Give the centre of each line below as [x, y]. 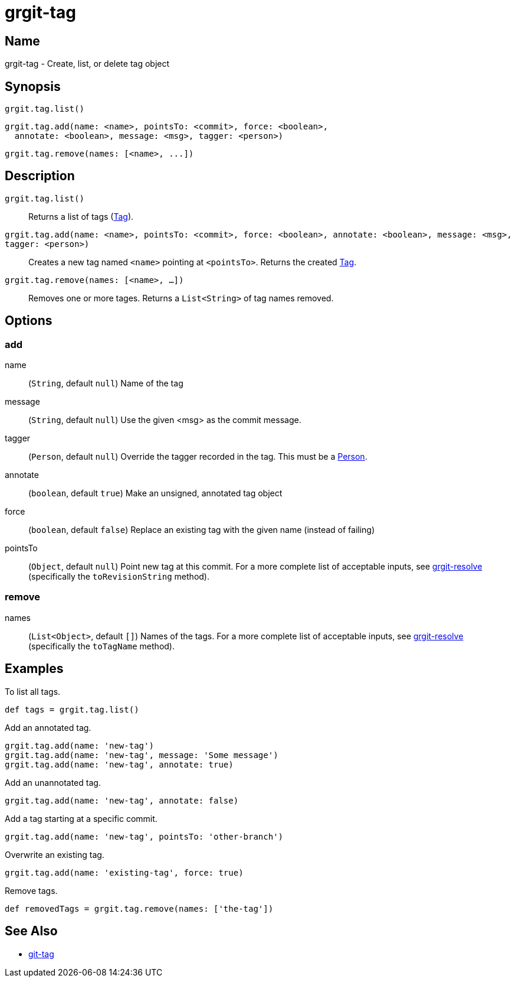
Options [29, 321]
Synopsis [33, 86]
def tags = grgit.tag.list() [72, 709]
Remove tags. [31, 890]
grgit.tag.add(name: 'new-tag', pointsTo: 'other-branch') [144, 836]
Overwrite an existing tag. [55, 854]
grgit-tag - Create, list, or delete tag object [87, 64]
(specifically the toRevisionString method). [119, 577]
